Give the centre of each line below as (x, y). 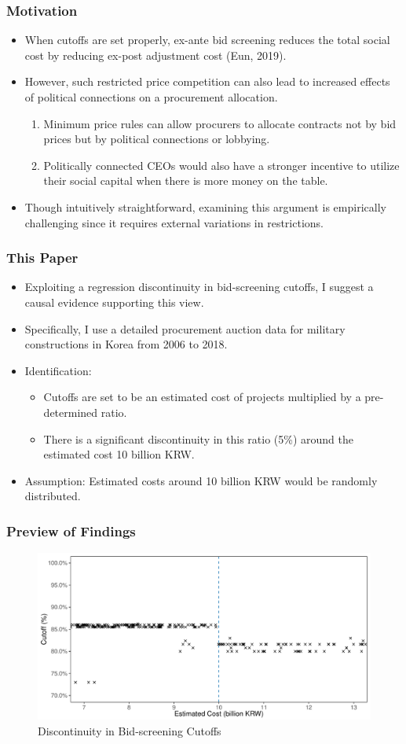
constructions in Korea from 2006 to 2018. (126, 344)
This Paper (42, 258)
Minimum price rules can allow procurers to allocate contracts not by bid (220, 123)
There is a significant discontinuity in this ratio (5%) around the (198, 438)
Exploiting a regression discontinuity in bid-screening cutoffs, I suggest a (199, 287)
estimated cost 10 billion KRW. (119, 454)
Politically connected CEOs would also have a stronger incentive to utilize (221, 165)
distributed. (53, 496)
